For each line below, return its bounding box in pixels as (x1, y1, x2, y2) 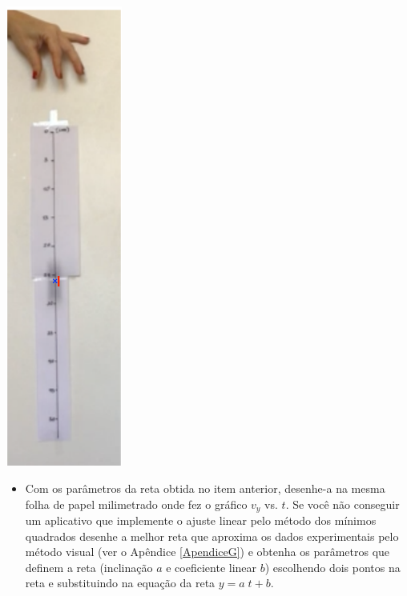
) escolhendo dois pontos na (264, 558, 401, 575)
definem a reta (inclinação (25, 558, 153, 575)
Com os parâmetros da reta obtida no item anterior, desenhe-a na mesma (25, 480, 385, 497)
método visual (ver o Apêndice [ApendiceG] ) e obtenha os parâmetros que (25, 543, 390, 560)
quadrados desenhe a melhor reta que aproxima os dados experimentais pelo (25, 527, 399, 544)
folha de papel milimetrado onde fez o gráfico (25, 495, 248, 512)
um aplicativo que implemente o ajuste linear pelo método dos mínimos (25, 512, 377, 529)
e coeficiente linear (166, 558, 257, 575)
